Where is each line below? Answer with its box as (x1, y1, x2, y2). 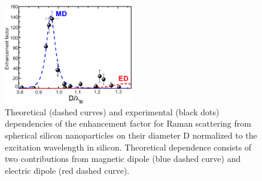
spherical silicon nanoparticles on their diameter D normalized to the (5, 128, 257, 141)
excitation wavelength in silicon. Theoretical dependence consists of (5, 140, 252, 153)
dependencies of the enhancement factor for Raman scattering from (5, 117, 251, 130)
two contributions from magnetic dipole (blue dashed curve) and (5, 152, 241, 165)
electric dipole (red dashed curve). (5, 164, 130, 176)
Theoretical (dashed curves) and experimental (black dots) (5, 105, 220, 118)
